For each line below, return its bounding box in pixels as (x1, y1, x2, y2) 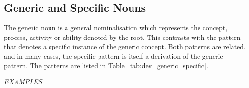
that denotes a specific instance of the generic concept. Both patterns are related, (4, 41, 246, 51)
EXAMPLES (4, 76, 42, 87)
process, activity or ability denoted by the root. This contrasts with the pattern (4, 32, 241, 42)
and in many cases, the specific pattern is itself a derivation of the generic (4, 50, 223, 61)
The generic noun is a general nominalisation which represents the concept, (4, 23, 228, 33)
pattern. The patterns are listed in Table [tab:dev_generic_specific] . (4, 60, 208, 70)
